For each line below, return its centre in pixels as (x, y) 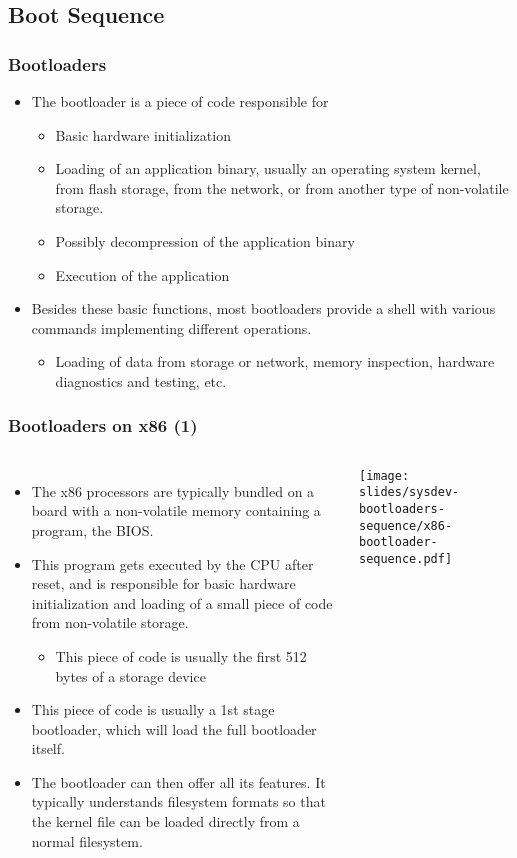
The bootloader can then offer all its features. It (178, 781)
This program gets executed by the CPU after (172, 563)
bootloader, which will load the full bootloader (174, 728)
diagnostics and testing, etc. (141, 380)
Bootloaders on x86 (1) (103, 425)
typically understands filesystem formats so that (178, 801)
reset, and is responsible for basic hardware (163, 583)
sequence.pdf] (405, 559)
